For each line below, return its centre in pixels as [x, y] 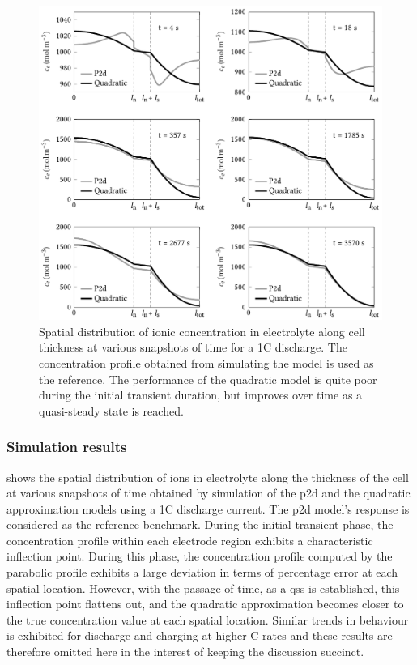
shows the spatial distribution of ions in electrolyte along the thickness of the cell [208, 477]
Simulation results [67, 447]
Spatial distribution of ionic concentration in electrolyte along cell [202, 331]
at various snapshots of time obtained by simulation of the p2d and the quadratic [208, 493]
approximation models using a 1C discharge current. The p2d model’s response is [208, 508]
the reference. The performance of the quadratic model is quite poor [208, 379]
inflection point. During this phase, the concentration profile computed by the [200, 556]
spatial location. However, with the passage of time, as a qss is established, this [203, 588]
